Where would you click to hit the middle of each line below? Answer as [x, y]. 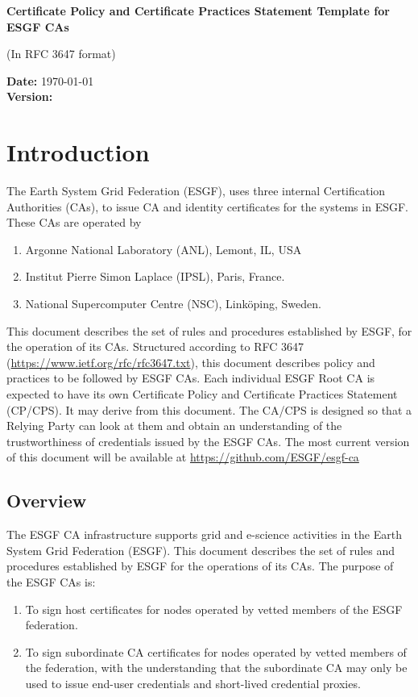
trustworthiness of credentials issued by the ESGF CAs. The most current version [208, 441]
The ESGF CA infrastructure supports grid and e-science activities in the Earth [204, 534]
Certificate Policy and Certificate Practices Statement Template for [198, 10]
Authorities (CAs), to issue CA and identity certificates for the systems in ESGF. [207, 206]
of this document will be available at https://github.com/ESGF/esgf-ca [183, 457]
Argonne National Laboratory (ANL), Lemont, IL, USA [163, 249]
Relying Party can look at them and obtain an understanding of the [174, 426]
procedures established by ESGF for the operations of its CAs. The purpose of [200, 566]
